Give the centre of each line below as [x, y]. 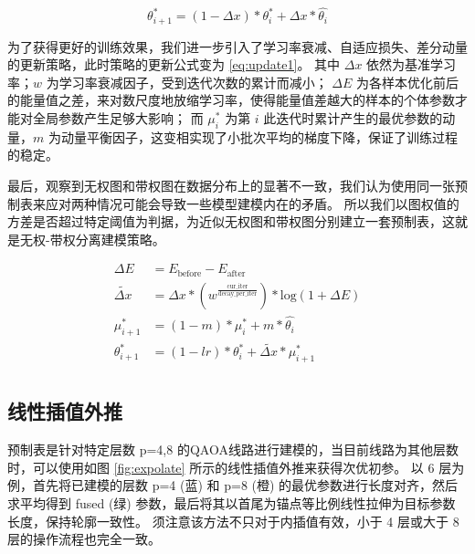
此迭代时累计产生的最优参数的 [353, 118]
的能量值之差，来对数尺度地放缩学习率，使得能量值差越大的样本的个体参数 [231, 100]
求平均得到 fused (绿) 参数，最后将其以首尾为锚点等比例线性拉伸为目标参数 [232, 503]
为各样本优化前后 [408, 82]
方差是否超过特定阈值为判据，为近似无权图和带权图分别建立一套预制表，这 [231, 221]
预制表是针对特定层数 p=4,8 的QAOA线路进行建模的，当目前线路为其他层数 [233, 449]
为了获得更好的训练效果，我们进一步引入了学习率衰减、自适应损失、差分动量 [237, 46]
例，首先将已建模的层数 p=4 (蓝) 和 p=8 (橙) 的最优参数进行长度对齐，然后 [233, 485]
